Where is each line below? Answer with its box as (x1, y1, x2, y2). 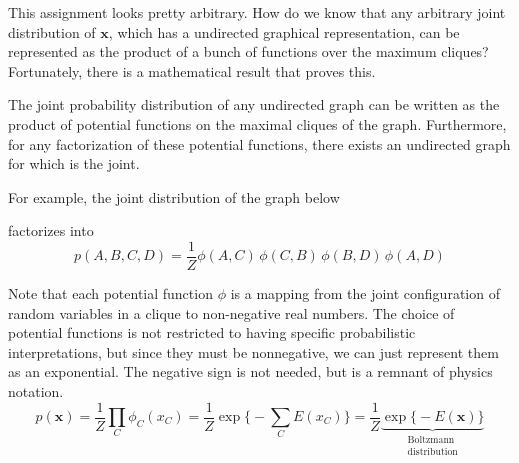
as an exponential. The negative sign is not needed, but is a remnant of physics (8, 361, 493, 382)
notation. (8, 380, 64, 401)
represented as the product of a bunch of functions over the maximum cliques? (8, 41, 489, 62)
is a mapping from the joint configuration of (230, 283, 500, 303)
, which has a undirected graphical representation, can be (108, 21, 460, 42)
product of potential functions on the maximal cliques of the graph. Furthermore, (8, 113, 507, 134)
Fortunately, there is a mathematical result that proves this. (8, 60, 376, 81)
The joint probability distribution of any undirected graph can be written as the (8, 94, 500, 115)
